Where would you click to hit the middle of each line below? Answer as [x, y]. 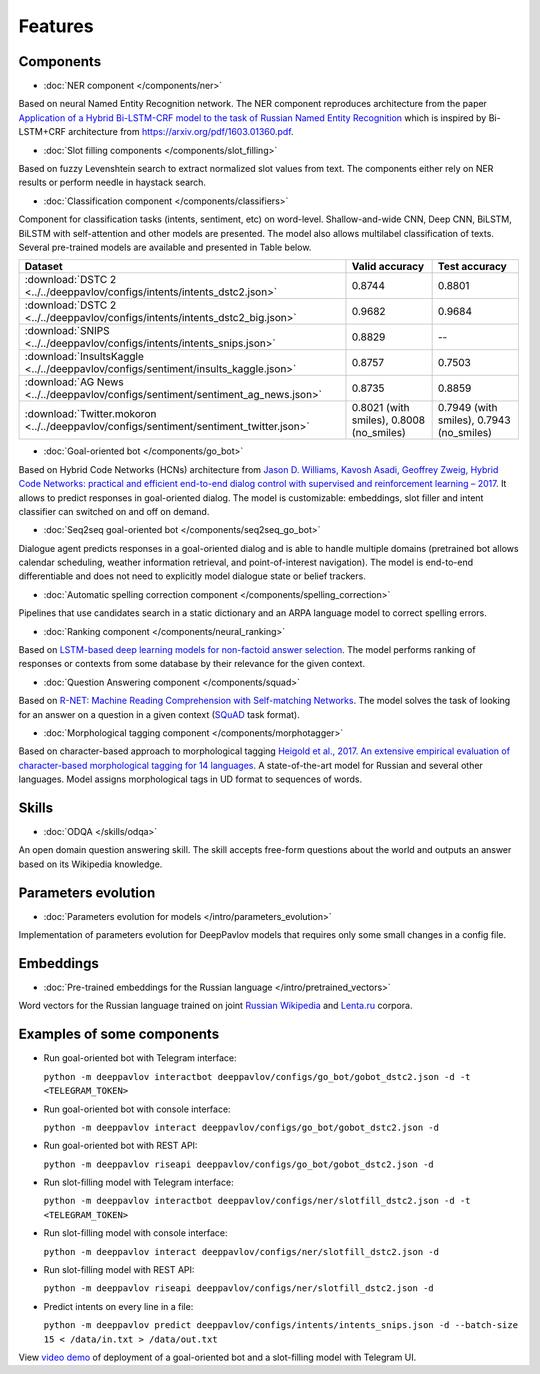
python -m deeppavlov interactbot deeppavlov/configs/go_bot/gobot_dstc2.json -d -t [257, 1076]
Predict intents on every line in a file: [118, 1306]
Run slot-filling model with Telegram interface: [138, 1182]
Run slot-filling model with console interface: [136, 1233]
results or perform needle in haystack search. [112, 182]
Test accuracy [472, 267]
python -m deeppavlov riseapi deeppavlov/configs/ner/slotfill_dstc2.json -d [238, 1288]
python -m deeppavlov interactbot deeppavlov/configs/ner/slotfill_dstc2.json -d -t [257, 1201]
